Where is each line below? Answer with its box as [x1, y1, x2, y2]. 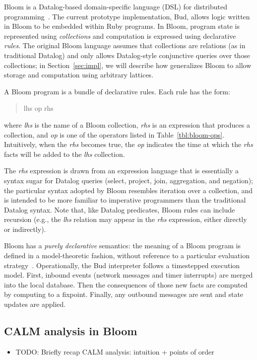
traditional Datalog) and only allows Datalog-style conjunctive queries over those [4, 50, 250, 60]
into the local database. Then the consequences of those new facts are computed [4, 279, 248, 289]
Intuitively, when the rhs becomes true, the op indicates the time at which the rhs [4, 139, 253, 149]
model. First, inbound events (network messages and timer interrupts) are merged [4, 270, 253, 280]
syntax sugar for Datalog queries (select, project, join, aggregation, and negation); [4, 175, 254, 185]
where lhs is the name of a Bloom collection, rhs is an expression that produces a [4, 119, 250, 130]
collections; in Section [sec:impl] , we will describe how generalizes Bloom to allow [4, 60, 252, 70]
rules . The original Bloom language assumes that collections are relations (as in [4, 40, 246, 51]
